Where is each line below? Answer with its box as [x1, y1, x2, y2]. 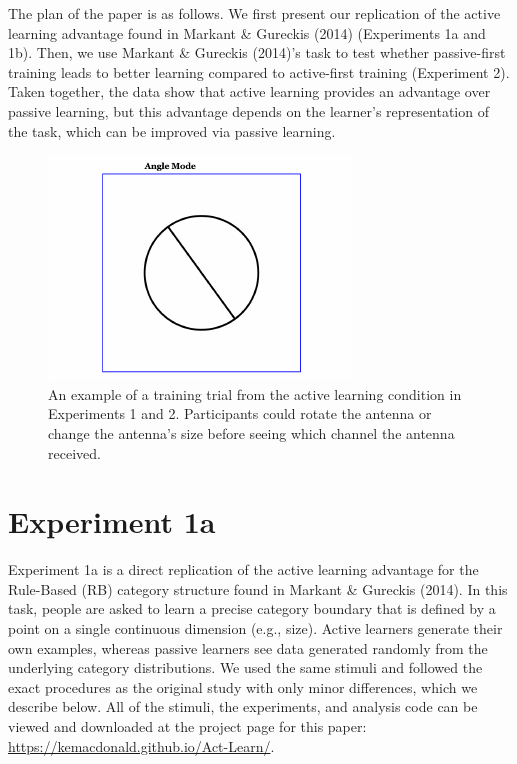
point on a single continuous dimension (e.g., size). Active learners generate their [8, 618, 503, 639]
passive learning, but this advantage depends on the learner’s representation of [8, 100, 489, 121]
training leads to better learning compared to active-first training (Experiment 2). [8, 61, 510, 82]
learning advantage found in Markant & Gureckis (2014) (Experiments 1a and [8, 22, 486, 43]
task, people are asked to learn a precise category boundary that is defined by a [8, 598, 496, 619]
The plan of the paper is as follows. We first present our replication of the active [8, 3, 501, 23]
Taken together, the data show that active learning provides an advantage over [8, 81, 491, 102]
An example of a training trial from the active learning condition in [48, 383, 462, 404]
